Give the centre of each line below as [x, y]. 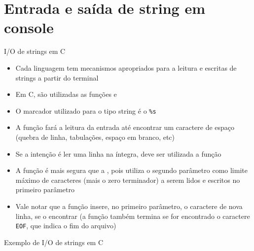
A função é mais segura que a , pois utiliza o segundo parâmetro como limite [131, 170]
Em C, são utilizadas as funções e [66, 94]
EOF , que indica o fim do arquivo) [66, 226]
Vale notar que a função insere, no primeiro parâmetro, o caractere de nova [129, 206]
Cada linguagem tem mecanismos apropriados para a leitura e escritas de [126, 67]
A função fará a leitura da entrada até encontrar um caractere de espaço [125, 127]
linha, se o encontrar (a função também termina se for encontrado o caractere [133, 216]
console [29, 27]
